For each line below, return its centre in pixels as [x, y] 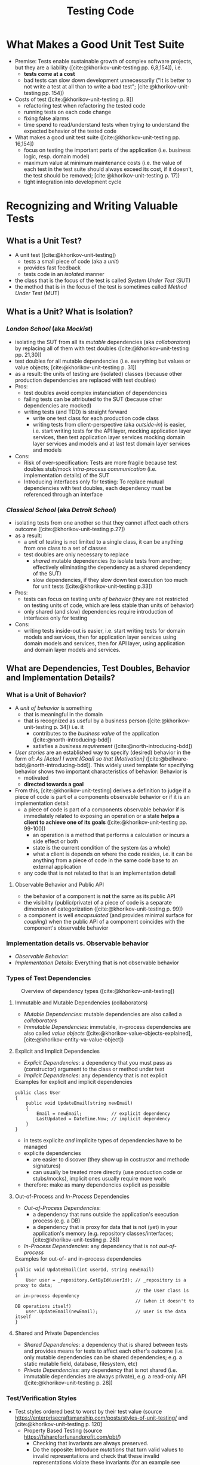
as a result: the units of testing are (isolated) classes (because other [99, 373]
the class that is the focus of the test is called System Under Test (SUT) [103, 280]
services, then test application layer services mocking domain [109, 437]
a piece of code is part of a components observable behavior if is [104, 809]
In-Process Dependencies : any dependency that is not [91, 1246]
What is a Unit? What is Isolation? [70, 312]
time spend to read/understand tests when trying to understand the [107, 124]
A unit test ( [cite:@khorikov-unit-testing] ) [65, 255]
